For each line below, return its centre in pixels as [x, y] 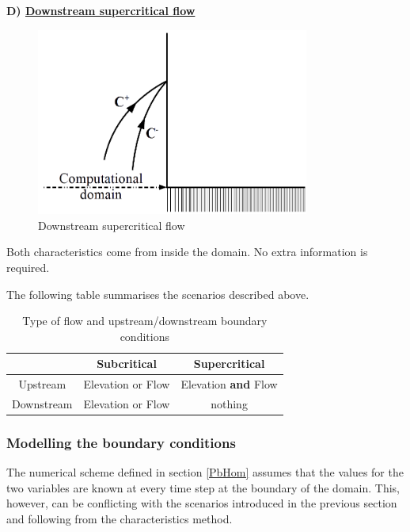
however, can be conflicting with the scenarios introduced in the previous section [202, 503]
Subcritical [127, 364]
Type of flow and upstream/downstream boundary [145, 321]
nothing [229, 403]
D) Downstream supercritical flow [101, 10]
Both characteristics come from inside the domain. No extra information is [187, 252]
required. [28, 267]
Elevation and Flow [229, 384]
